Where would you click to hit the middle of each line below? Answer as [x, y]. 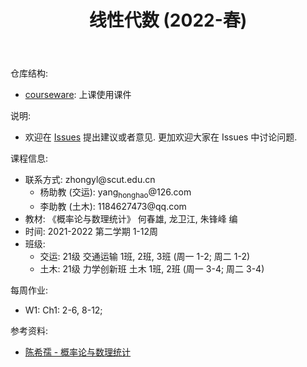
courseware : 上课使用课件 [78, 95]
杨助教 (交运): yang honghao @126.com [115, 193]
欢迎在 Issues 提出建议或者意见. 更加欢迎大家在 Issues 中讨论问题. [161, 137]
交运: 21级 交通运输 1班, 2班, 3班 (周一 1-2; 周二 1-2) [145, 256]
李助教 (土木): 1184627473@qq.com [113, 206]
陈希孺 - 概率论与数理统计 [78, 352]
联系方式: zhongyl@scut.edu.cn [90, 180]
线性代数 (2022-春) [168, 20]
